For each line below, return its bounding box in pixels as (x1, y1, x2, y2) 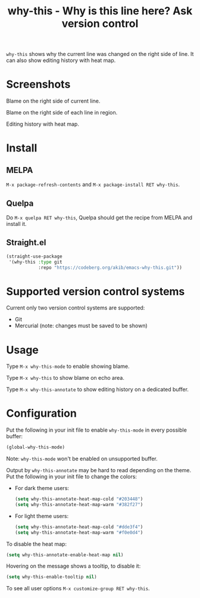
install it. (6, 220, 27, 227)
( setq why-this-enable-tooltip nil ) (6, 574, 97, 580)
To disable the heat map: (6, 540, 67, 547)
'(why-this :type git (8, 259, 62, 265)
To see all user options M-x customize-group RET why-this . (6, 585, 150, 592)
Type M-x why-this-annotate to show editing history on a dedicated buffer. (6, 386, 189, 393)
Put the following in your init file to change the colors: (6, 473, 137, 481)
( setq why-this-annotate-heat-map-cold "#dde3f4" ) (14, 523, 143, 530)
